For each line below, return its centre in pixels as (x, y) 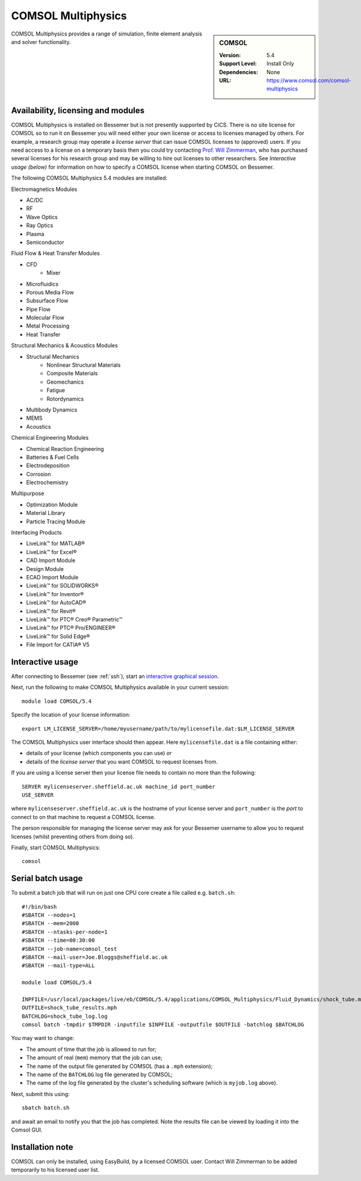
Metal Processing (48, 326)
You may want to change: (43, 1038)
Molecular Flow (45, 318)
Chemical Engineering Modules (50, 438)
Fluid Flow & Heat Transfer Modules (56, 254)
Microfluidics (42, 284)
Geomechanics (65, 382)
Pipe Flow (39, 309)
